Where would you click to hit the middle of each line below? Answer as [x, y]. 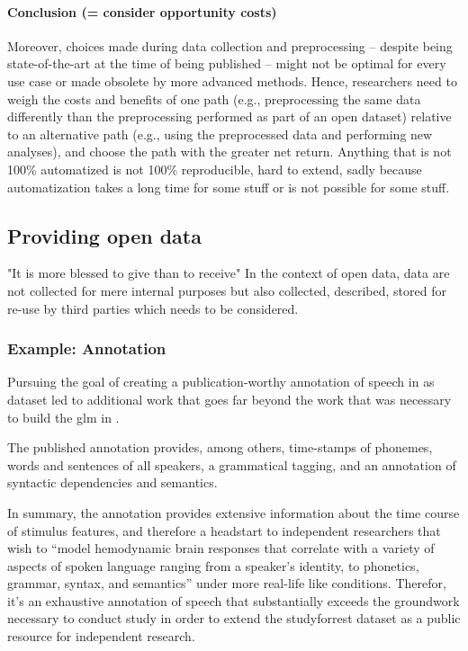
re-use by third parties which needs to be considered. [153, 308]
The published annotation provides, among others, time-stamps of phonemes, [220, 447]
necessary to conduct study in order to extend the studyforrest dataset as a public [234, 618]
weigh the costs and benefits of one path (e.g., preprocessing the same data [214, 98]
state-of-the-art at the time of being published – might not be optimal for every [227, 63]
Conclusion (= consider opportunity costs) [142, 11]
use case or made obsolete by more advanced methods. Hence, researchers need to [232, 80]
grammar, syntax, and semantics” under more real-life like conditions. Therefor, [227, 583]
